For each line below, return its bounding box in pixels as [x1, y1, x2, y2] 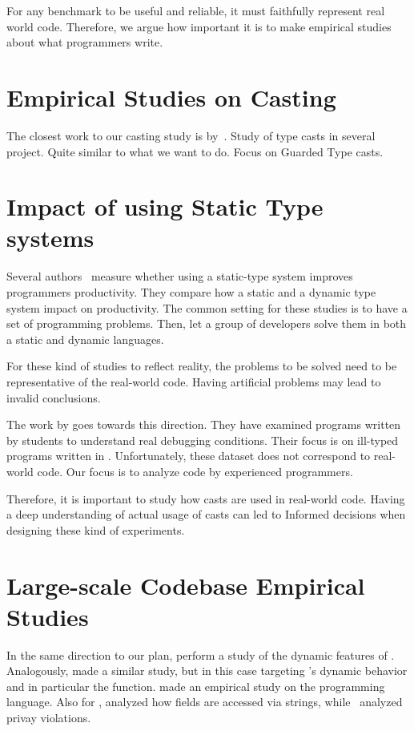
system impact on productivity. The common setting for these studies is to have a [6, 299, 408, 316]
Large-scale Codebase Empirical [6, 568, 365, 601]
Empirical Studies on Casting [6, 80, 336, 113]
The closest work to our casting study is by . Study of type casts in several [6, 127, 376, 143]
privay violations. [6, 709, 91, 725]
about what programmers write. [6, 34, 163, 50]
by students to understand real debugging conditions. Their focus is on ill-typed [6, 431, 399, 448]
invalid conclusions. [6, 389, 101, 406]
